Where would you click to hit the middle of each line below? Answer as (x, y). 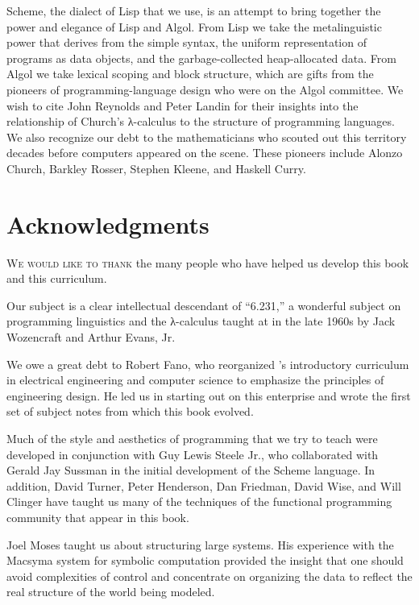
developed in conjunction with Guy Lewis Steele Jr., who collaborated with (193, 454)
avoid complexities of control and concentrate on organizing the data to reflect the (209, 576)
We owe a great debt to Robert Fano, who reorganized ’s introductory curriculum (208, 364)
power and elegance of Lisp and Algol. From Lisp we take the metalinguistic (194, 26)
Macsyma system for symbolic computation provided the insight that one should (205, 560)
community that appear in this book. (98, 517)
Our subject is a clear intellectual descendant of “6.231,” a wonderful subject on (204, 305)
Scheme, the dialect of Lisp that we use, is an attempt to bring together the (194, 10)
